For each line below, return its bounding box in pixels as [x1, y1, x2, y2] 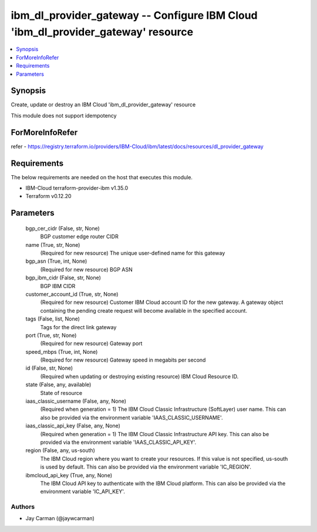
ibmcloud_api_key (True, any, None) [25, 471, 113, 479]
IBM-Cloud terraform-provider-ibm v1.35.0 [25, 185, 129, 192]
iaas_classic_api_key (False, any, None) [25, 422, 120, 429]
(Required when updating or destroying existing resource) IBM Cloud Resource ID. [40, 373, 239, 380]
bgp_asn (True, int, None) [25, 257, 87, 265]
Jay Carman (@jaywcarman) [25, 515, 95, 522]
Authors [11, 503, 35, 511]
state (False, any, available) [25, 381, 92, 388]
